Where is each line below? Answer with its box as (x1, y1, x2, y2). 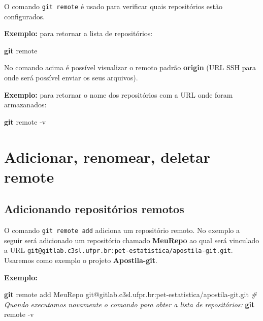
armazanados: (4, 99, 47, 110)
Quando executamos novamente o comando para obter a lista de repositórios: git (4, 299, 255, 309)
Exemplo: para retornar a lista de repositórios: (4, 28, 153, 39)
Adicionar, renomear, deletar (4, 146, 211, 167)
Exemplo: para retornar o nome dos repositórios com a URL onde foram (4, 89, 233, 100)
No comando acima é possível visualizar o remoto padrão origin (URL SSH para (4, 62, 256, 73)
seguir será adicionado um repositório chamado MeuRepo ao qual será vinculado (4, 235, 259, 245)
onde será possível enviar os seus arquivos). (4, 72, 138, 83)
